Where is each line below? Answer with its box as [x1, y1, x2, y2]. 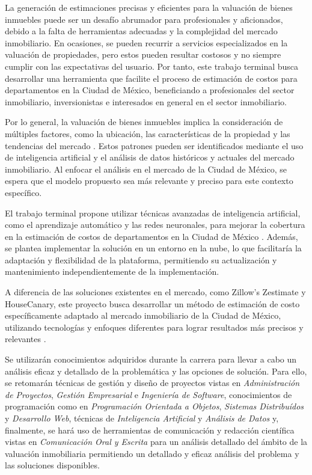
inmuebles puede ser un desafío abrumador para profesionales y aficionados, [5, 13, 283, 25]
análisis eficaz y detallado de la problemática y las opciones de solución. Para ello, [5, 364, 307, 377]
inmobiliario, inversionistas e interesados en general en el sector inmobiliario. [5, 95, 287, 108]
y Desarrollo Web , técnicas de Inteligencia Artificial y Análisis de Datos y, [5, 412, 279, 424]
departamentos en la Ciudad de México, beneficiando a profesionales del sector [5, 84, 295, 96]
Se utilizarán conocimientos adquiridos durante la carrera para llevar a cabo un [5, 353, 297, 366]
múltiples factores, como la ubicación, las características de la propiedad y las [5, 127, 290, 139]
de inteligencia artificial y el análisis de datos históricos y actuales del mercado [5, 151, 295, 164]
